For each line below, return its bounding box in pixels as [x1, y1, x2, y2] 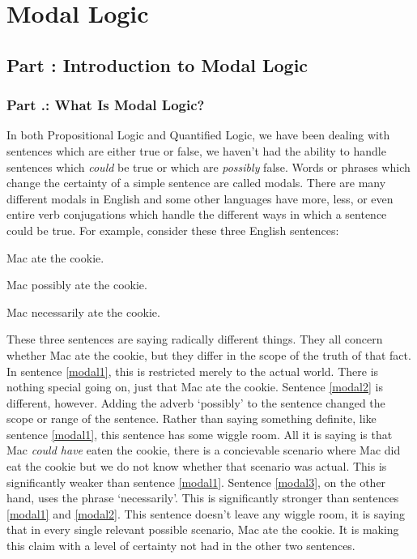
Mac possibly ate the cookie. [6, 276, 147, 293]
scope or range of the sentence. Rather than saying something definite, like [6, 410, 377, 427]
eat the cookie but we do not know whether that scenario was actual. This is [6, 458, 387, 475]
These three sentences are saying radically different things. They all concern [6, 331, 383, 348]
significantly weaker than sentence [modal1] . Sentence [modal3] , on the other [6, 473, 386, 490]
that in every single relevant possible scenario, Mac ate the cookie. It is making [6, 521, 399, 538]
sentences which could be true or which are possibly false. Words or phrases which [6, 158, 411, 175]
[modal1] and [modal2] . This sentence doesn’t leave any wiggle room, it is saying [6, 505, 405, 522]
